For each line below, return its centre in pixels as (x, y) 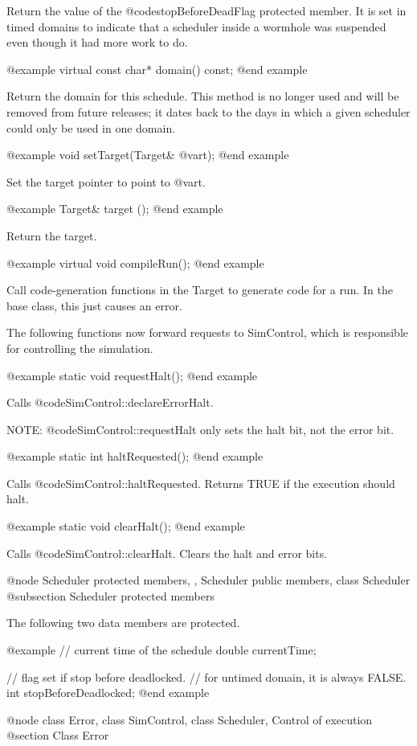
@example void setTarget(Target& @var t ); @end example (148, 155)
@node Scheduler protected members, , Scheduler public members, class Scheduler (208, 580)
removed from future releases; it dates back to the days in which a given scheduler (208, 111)
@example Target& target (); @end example (115, 209)
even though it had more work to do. (97, 42)
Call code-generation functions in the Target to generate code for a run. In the (200, 290)
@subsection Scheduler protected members (110, 595)
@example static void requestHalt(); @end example (132, 375)
